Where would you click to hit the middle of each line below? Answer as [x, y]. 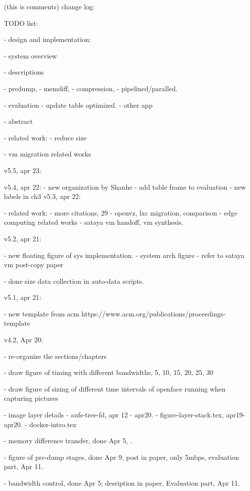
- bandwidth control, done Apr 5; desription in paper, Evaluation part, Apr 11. [122, 483]
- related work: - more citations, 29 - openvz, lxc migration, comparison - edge [121, 212]
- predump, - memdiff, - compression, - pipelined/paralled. [91, 88]
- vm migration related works [48, 154]
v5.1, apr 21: [23, 297]
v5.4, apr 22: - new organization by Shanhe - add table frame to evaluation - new [125, 187]
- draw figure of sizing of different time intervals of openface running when [115, 388]
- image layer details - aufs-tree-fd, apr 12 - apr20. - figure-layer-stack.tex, [114, 415]
